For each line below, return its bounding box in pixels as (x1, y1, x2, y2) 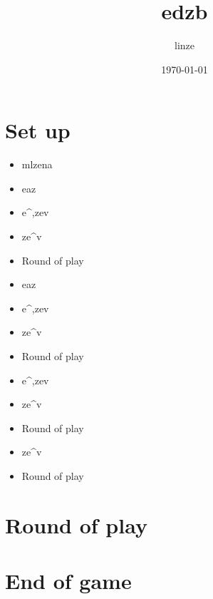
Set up (5, 116, 71, 145)
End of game (5, 566, 132, 595)
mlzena (21, 157, 53, 172)
